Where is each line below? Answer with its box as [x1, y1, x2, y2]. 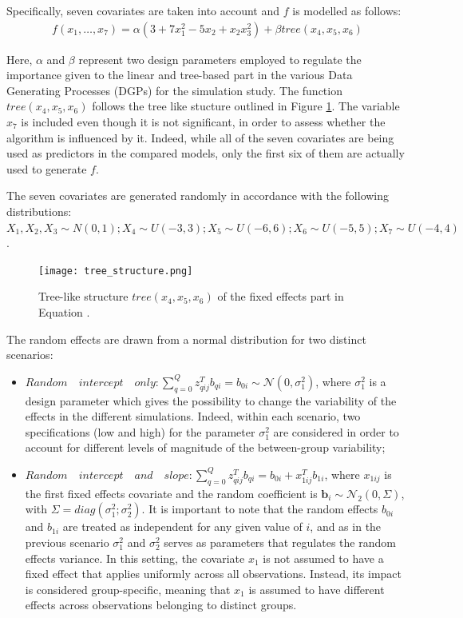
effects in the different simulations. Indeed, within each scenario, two [25, 408, 361, 425]
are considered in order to [273, 423, 399, 440]
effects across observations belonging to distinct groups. [25, 596, 297, 613]
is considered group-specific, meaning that [25, 580, 231, 597]
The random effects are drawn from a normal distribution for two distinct [6, 330, 366, 347]
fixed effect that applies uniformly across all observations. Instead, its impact [25, 565, 402, 582]
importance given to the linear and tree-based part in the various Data [6, 66, 353, 83]
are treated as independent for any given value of [62, 518, 303, 535]
